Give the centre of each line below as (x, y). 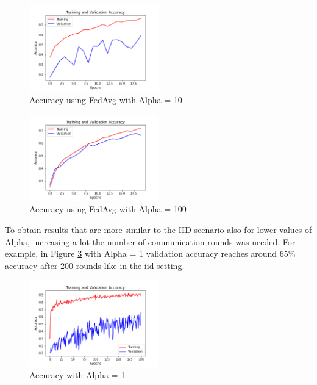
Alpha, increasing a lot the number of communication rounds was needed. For (150, 241)
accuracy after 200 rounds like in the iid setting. (95, 265)
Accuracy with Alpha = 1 (77, 375)
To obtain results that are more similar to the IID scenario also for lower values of (158, 230)
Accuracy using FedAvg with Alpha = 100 (108, 209)
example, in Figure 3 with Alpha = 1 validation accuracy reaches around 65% (150, 254)
